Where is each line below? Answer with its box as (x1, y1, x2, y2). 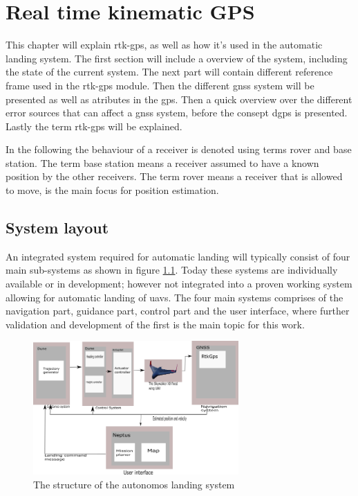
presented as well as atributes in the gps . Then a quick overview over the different (6, 91, 352, 106)
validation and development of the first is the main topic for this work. (6, 317, 305, 331)
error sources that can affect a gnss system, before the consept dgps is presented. (6, 105, 348, 120)
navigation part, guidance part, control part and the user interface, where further (6, 303, 350, 318)
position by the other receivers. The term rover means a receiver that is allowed (6, 169, 343, 184)
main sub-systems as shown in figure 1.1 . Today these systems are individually (6, 263, 338, 277)
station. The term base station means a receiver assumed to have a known (6, 155, 319, 170)
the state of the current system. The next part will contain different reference (6, 64, 333, 79)
